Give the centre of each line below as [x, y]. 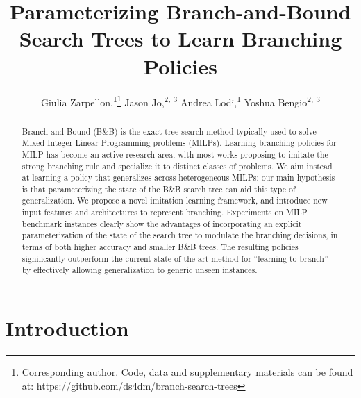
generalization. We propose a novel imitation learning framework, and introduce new [175, 200]
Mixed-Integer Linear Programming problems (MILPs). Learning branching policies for [179, 143]
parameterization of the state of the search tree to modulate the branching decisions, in [180, 235]
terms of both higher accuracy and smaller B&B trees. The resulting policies [160, 247]
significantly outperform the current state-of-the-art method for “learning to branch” [175, 258]
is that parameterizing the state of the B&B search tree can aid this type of [159, 189]
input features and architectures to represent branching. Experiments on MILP [165, 212]
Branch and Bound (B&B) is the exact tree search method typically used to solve [169, 131]
